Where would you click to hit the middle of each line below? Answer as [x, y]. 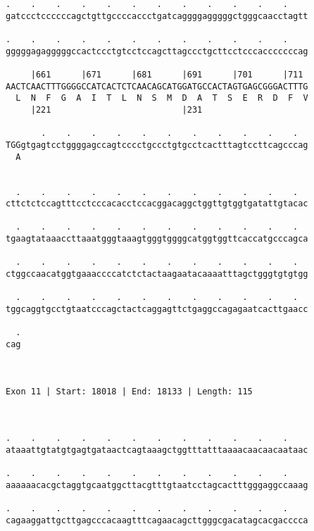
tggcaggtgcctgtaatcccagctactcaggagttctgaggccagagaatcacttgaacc [157, 310]
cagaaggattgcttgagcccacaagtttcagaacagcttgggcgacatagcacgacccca [157, 520]
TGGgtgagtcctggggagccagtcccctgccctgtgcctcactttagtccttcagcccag [157, 145]
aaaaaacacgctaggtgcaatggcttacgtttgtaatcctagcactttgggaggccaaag [157, 485]
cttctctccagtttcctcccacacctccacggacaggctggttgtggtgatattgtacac [157, 204]
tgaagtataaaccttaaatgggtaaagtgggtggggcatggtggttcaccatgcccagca [157, 239]
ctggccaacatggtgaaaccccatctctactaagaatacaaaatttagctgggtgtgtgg [157, 274]
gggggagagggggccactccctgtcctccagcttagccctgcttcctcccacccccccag [157, 51]
